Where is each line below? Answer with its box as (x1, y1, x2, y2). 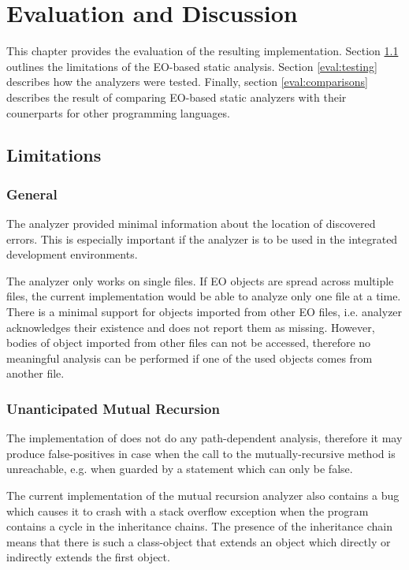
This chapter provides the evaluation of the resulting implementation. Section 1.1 (6, 43, 399, 59)
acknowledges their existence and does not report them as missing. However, (6, 319, 375, 335)
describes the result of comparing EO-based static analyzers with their (6, 88, 347, 105)
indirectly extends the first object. (6, 549, 170, 565)
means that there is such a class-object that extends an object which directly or (6, 533, 391, 550)
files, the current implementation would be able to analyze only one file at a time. (6, 288, 401, 304)
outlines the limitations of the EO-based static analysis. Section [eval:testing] (6, 58, 377, 74)
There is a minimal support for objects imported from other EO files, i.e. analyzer (6, 304, 403, 320)
